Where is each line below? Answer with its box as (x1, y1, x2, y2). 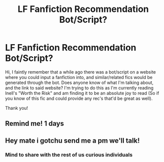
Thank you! (5, 105, 28, 111)
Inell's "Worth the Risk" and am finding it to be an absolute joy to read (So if (5, 90, 160, 96)
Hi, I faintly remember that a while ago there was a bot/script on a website (5, 69, 156, 75)
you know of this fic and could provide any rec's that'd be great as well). (5, 95, 153, 101)
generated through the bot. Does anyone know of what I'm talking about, (5, 80, 154, 85)
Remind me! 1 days (5, 119, 64, 128)
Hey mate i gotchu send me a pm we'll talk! (5, 136, 140, 145)
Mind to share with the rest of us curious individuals (5, 151, 133, 158)
